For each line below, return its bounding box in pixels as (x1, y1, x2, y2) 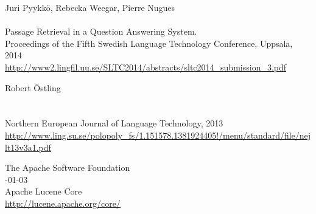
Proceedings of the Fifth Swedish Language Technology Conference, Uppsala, (5, 36, 293, 49)
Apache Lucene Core (5, 185, 82, 198)
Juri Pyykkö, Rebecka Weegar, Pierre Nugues (5, 1, 175, 13)
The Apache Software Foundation (5, 161, 130, 174)
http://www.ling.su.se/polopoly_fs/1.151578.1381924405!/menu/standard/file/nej (5, 128, 311, 141)
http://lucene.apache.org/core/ (5, 196, 121, 209)
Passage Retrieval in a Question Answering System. (5, 25, 197, 38)
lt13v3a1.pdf (5, 140, 51, 153)
